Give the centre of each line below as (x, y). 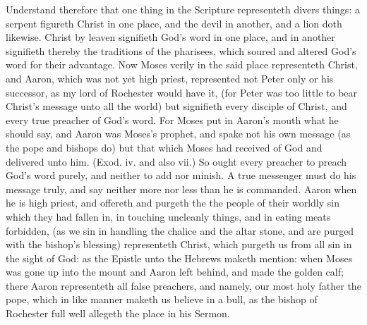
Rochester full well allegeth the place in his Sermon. (118, 313)
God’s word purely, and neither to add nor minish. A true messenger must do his (181, 175)
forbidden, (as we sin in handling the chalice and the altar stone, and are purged (180, 230)
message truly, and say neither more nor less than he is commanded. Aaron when (181, 189)
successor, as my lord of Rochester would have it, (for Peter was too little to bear (182, 92)
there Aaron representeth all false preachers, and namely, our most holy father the (183, 285)
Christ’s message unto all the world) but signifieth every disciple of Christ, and (176, 106)
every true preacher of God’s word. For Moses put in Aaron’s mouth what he (172, 119)
